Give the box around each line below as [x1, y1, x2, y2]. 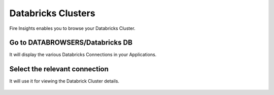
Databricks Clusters [9, 8, 96, 19]
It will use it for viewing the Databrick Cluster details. [9, 78, 119, 84]
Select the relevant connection [9, 65, 109, 73]
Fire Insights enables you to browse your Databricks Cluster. [9, 25, 135, 31]
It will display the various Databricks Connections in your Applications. [9, 52, 157, 58]
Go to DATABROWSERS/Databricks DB [9, 38, 133, 47]
